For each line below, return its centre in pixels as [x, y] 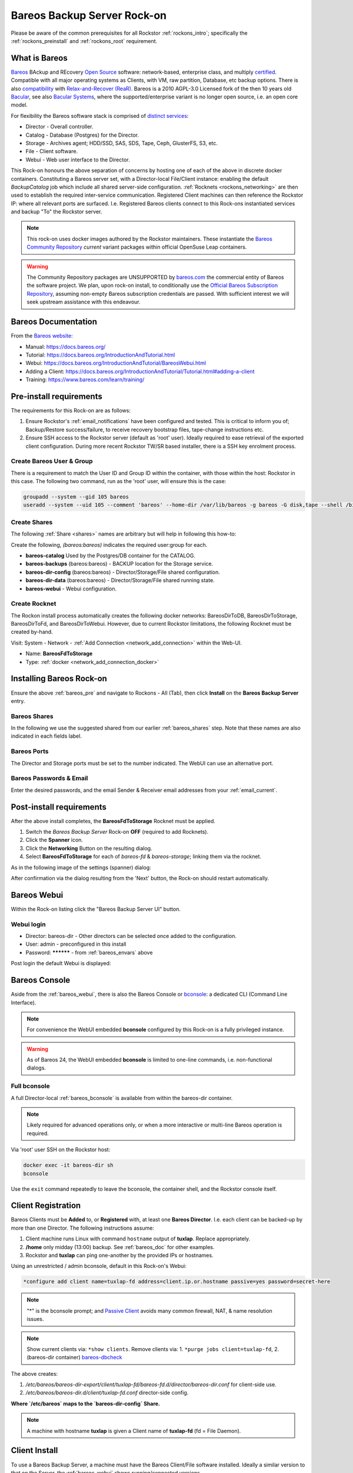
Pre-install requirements [56, 396]
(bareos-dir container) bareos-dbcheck [74, 1358]
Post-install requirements [59, 807]
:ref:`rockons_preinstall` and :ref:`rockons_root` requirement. [84, 41]
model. [19, 105]
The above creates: [34, 1373]
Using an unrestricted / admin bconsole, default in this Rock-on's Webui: [99, 1266]
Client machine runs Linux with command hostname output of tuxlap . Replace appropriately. [138, 1239]
